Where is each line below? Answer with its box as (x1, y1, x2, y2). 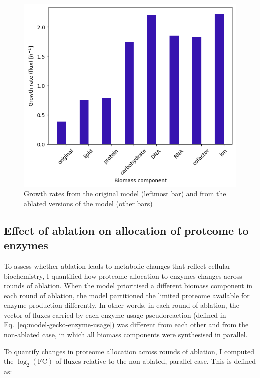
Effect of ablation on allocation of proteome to (4, 222, 249, 238)
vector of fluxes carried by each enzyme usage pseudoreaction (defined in (4, 309, 226, 320)
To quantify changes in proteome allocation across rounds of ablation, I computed (4, 346, 254, 356)
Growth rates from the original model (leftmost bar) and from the (24, 188, 226, 199)
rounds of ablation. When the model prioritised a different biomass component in (4, 280, 253, 291)
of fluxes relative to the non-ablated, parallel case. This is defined (55, 356, 256, 366)
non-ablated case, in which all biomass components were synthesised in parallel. (4, 329, 248, 340)
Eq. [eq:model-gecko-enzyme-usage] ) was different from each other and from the (4, 319, 249, 330)
